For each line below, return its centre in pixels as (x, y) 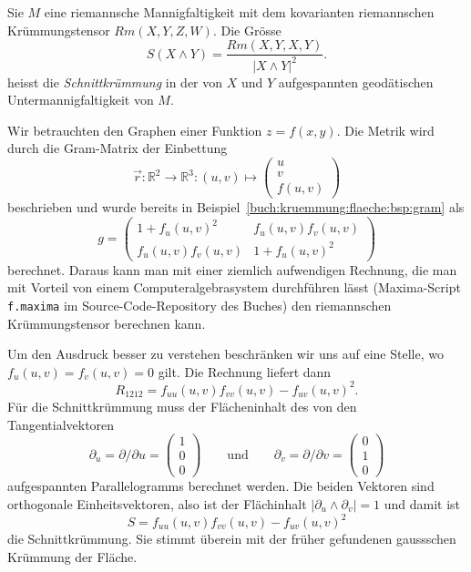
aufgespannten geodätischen (356, 82)
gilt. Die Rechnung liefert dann (245, 371)
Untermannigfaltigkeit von (81, 100)
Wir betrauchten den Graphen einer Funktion (135, 130)
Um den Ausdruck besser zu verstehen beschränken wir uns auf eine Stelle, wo (225, 354)
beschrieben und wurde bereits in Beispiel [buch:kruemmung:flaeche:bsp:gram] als (236, 207)
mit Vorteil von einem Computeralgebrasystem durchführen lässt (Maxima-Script (234, 287)
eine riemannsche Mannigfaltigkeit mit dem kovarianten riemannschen (239, 12)
